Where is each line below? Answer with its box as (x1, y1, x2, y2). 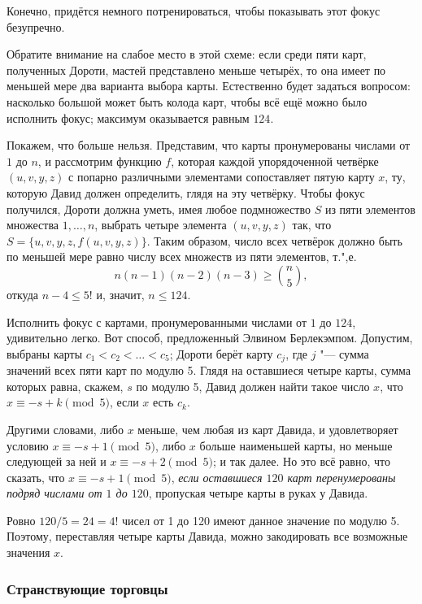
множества (7, 216, 59, 233)
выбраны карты (7, 345, 83, 362)
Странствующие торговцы (7, 578, 168, 598)
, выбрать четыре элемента (94, 216, 227, 233)
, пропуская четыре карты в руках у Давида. (148, 485, 368, 502)
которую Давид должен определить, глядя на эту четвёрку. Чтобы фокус (7, 184, 365, 201)
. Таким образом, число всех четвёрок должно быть (146, 232, 402, 249)
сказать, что (7, 468, 65, 485)
